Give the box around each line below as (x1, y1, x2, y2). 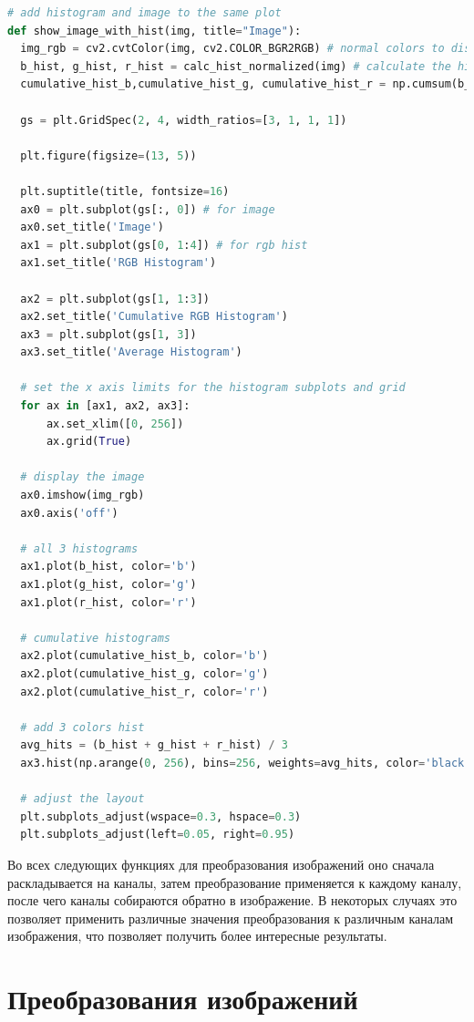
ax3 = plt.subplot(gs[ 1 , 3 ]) (20, 327, 197, 341)
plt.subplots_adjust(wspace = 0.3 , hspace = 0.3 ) (20, 810, 302, 823)
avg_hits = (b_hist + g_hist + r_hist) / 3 (20, 738, 288, 752)
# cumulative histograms (20, 631, 170, 645)
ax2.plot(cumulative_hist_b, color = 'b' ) (20, 649, 269, 663)
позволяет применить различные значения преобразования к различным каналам (7, 908, 454, 927)
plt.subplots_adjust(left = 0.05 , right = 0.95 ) (20, 828, 295, 841)
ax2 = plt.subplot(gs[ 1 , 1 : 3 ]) (20, 292, 211, 305)
